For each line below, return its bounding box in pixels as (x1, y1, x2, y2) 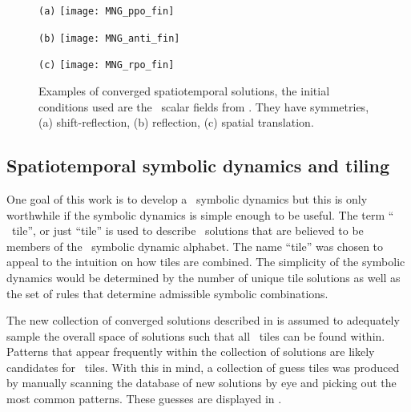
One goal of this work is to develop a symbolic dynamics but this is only (6, 190, 368, 207)
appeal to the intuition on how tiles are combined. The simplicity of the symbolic (6, 253, 405, 270)
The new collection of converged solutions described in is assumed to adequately (6, 312, 400, 329)
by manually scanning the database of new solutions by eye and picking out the (6, 374, 397, 391)
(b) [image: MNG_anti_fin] (38, 32, 180, 44)
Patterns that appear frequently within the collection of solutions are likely (6, 343, 375, 360)
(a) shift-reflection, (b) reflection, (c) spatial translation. (38, 114, 314, 131)
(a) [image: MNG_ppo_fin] (38, 6, 175, 17)
